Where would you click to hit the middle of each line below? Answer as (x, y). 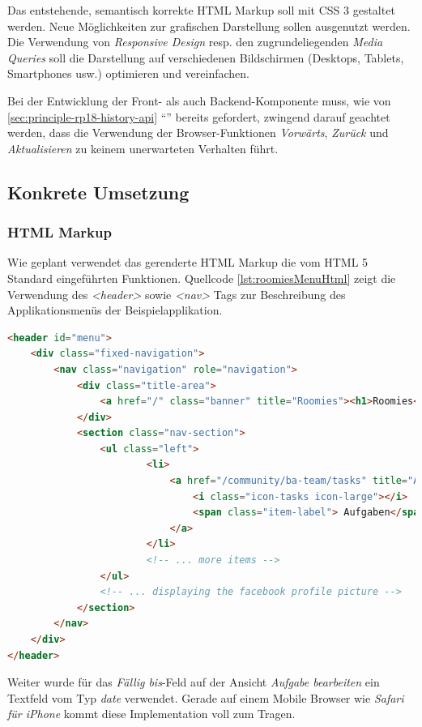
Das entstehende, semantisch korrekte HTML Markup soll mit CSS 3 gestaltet (201, 10)
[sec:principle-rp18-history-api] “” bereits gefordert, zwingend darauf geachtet (199, 116)
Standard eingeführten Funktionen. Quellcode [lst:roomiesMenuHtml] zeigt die (202, 278)
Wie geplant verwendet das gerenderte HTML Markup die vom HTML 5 (188, 262)
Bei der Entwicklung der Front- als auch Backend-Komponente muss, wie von (199, 100)
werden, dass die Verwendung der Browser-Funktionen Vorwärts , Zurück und (198, 133)
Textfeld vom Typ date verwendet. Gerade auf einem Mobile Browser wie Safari (206, 697)
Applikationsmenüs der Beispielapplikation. (115, 310)
